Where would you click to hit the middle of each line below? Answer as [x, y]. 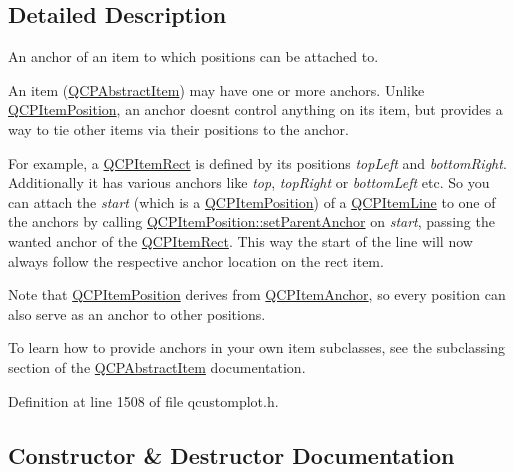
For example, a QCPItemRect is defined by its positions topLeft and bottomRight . [257, 162]
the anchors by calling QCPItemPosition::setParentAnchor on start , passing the [251, 221]
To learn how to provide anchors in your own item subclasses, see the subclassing [257, 347]
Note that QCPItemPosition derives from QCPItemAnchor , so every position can [257, 294]
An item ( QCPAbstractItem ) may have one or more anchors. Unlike [216, 89]
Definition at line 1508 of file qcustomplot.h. [143, 400]
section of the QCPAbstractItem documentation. [157, 366]
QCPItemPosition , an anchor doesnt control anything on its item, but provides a [255, 109]
